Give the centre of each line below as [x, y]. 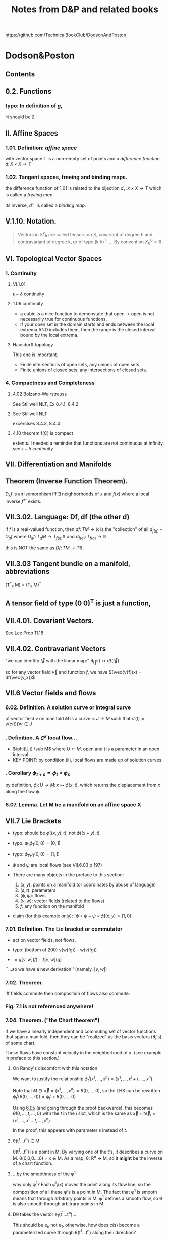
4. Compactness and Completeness [50, 383]
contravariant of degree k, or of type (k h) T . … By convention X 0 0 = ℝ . [90, 242]
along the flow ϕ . [23, 791]
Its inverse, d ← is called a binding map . [46, 205]
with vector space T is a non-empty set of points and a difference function [82, 159]
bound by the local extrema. [49, 335]
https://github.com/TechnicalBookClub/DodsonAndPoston [66, 35]
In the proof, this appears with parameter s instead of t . [70, 1130]
